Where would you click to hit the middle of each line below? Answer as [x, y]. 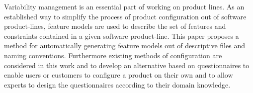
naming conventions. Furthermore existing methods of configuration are [113, 55]
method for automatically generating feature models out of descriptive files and [125, 46]
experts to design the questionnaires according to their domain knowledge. [117, 84]
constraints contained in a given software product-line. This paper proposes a [122, 36]
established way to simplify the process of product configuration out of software [125, 16]
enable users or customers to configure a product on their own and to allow [119, 75]
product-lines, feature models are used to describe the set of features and [115, 26]
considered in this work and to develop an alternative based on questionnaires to [127, 65]
